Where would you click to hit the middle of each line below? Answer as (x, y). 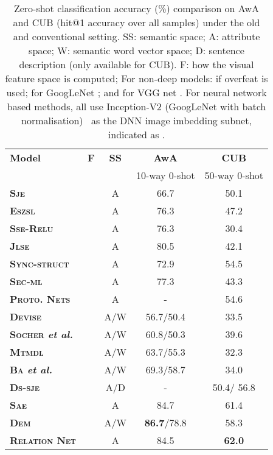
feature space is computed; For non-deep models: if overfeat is (136, 78)
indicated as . (136, 134)
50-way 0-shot (234, 175)
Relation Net (43, 440)
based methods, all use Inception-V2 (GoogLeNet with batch (136, 106)
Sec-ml (26, 281)
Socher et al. (41, 334)
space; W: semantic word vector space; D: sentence (136, 50)
